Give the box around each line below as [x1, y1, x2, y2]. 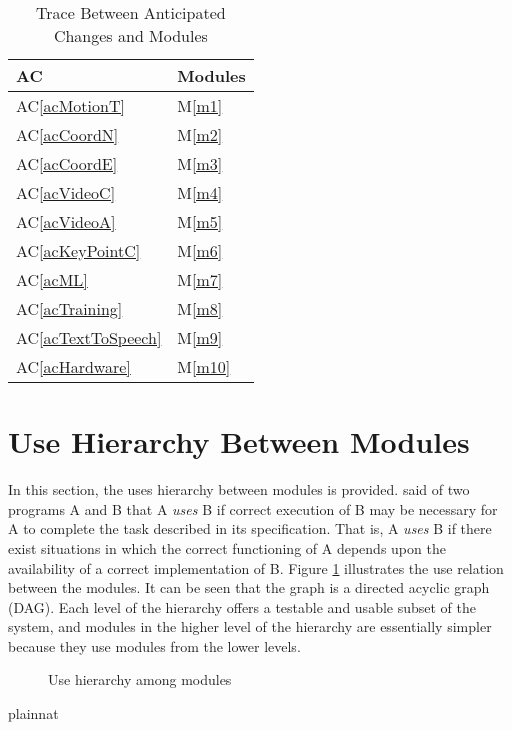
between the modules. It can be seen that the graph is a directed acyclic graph [8, 577, 490, 598]
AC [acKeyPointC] [16, 239, 141, 262]
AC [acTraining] [16, 297, 123, 320]
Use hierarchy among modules [48, 669, 232, 690]
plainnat [8, 703, 59, 724]
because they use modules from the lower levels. [8, 635, 301, 656]
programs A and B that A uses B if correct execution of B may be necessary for [8, 498, 498, 519]
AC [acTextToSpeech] [16, 326, 162, 349]
